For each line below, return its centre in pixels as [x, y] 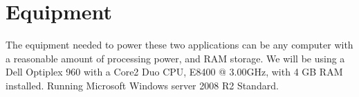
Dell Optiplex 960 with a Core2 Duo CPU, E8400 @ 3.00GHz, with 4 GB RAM [174, 72]
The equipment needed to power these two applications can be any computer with [179, 45]
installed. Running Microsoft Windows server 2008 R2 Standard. [142, 85]
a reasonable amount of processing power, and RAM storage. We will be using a [175, 58]
